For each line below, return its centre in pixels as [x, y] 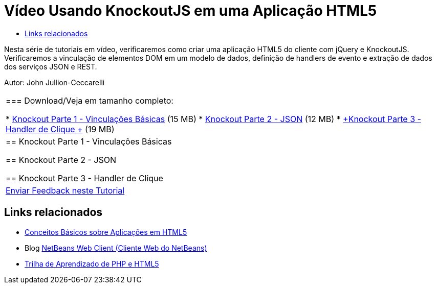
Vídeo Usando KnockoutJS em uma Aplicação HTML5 [191, 11]
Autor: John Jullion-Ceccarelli [54, 82]
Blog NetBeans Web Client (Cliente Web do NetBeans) [116, 248]
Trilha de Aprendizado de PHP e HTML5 [92, 263]
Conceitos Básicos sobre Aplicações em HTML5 [106, 232]
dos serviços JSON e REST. [51, 66]
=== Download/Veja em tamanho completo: [90, 100]
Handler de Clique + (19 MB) [60, 129]
